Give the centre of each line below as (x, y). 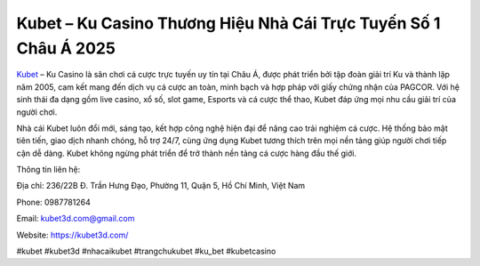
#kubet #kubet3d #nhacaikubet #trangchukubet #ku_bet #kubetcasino (146, 251)
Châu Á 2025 (66, 48)
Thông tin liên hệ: (48, 170)
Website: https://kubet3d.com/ (72, 235)
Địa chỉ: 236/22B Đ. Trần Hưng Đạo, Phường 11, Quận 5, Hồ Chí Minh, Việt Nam (161, 186)
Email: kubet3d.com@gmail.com (76, 219)
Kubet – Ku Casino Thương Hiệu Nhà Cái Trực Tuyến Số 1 (228, 23)
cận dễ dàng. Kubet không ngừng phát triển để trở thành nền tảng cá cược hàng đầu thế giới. (187, 153)
